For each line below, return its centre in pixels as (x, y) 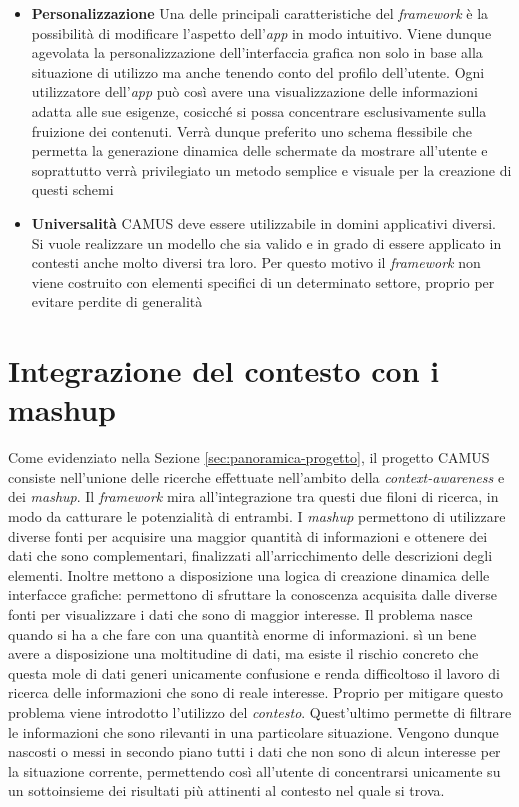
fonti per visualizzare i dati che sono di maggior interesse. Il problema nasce (240, 613)
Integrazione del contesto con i (224, 370)
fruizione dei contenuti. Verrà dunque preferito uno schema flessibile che (252, 130)
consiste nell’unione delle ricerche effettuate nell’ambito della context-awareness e (256, 476)
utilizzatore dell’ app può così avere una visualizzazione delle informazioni (254, 91)
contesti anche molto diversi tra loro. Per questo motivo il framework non (256, 262)
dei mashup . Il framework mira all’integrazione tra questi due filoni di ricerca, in (253, 496)
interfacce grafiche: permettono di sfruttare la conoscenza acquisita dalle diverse (252, 594)
